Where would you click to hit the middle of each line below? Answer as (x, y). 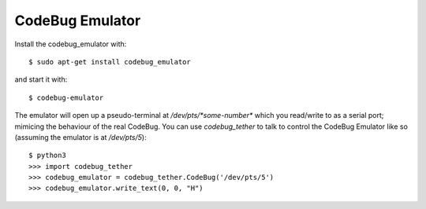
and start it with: (41, 79)
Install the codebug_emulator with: (71, 44)
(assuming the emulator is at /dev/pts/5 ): (80, 137)
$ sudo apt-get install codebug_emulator (110, 62)
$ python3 (47, 156)
